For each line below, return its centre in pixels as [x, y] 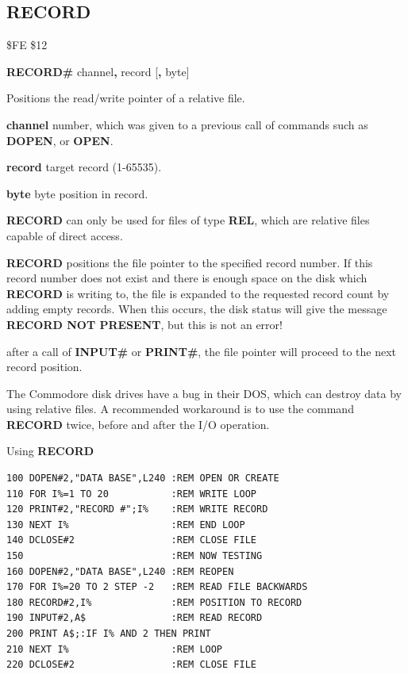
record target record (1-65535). [84, 167]
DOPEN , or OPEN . [60, 140]
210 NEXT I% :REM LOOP [115, 649]
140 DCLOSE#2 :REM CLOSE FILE [131, 540]
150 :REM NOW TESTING [135, 556]
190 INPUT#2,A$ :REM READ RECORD [135, 618]
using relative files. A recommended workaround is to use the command [180, 409]
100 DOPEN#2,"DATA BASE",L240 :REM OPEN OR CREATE [143, 479]
